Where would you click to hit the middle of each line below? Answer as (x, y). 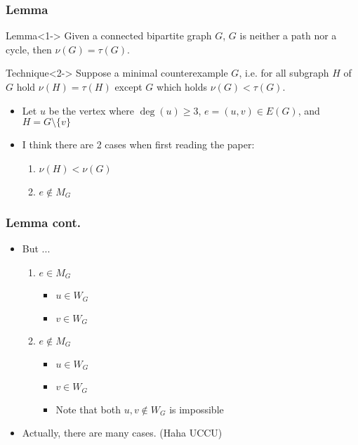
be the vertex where (91, 110)
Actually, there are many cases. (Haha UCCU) (122, 433)
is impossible (197, 409)
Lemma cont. (43, 222)
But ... (36, 248)
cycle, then (29, 49)
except (128, 86)
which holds (182, 86)
